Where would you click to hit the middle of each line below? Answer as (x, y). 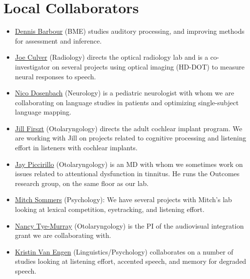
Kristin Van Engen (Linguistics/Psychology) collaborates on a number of (124, 251)
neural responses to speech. (55, 76)
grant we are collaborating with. (63, 235)
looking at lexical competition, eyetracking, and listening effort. (110, 209)
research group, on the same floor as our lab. (82, 183)
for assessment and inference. (58, 40)
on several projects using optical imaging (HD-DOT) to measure (148, 66)
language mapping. (43, 112)
